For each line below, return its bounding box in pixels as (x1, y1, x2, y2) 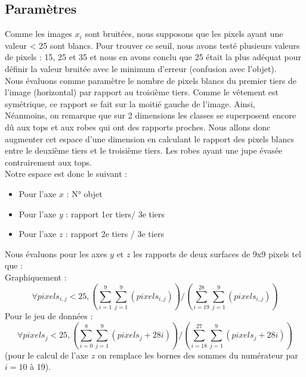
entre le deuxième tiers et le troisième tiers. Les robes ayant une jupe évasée (5, 144, 283, 157)
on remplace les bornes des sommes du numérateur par (97, 348, 298, 361)
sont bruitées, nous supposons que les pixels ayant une (85, 27, 283, 40)
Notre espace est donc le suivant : (5, 167, 128, 180)
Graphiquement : (5, 270, 67, 283)
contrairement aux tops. (5, 155, 92, 168)
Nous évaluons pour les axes (5, 247, 107, 260)
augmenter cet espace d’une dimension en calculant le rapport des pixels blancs (5, 132, 295, 145)
